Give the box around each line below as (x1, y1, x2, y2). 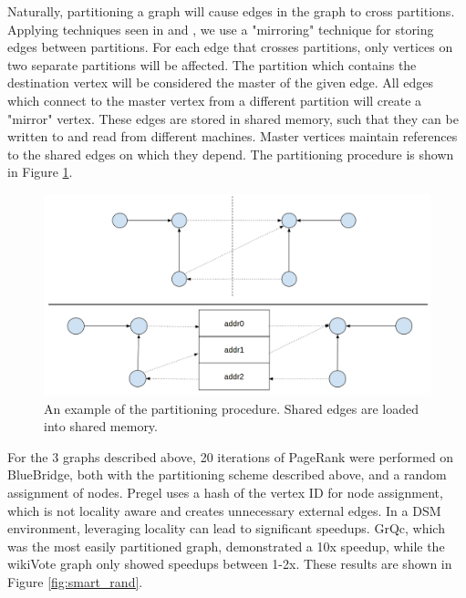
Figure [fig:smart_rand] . (7, 572, 143, 591)
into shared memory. (44, 417, 158, 436)
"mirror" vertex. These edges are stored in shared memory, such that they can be (7, 108, 459, 128)
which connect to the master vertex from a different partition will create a (7, 90, 422, 109)
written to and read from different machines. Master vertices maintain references (7, 127, 458, 146)
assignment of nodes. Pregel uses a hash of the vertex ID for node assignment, (7, 483, 443, 502)
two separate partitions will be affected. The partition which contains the (7, 55, 417, 74)
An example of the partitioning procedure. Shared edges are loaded (44, 398, 419, 418)
